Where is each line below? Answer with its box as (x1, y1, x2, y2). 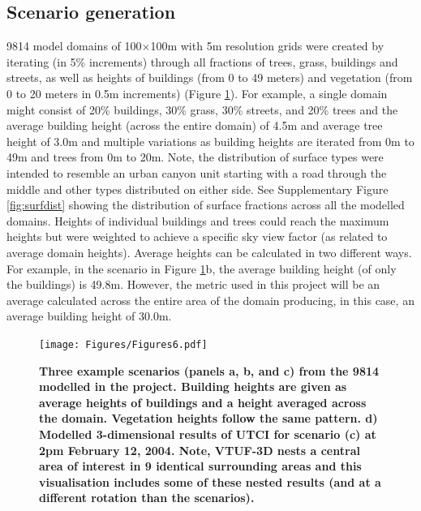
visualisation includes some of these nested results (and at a (39, 473, 381, 490)
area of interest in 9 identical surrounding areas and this (39, 457, 362, 474)
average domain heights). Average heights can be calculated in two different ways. (6, 243, 412, 260)
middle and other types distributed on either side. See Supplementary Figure (6, 180, 389, 197)
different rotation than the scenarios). (39, 489, 255, 506)
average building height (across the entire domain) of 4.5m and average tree (6, 117, 383, 134)
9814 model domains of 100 (6, 37, 142, 54)
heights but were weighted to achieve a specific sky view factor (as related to (6, 228, 388, 245)
